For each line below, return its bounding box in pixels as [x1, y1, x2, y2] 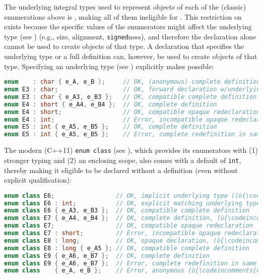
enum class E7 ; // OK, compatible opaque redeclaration [4, 222, 253, 230]
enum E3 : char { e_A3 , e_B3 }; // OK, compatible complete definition [4, 93, 257, 100]
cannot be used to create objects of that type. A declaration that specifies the [4, 41, 244, 51]
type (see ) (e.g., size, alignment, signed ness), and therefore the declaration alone [4, 31, 256, 41]
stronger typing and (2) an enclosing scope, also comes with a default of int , [4, 154, 241, 165]
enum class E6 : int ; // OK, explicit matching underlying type [4, 199, 260, 207]
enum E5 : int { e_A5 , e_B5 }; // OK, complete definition [4, 123, 217, 131]
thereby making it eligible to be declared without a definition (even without [4, 164, 238, 175]
